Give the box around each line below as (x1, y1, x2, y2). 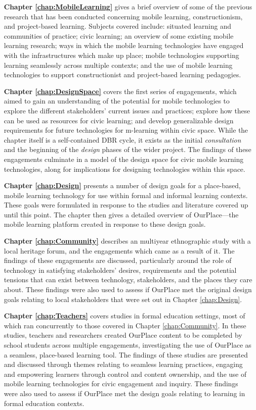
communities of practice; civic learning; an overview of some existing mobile (4, 30, 234, 41)
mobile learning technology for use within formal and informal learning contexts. (4, 190, 248, 200)
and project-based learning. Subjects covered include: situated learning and (4, 21, 231, 31)
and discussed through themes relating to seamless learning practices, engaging (4, 359, 243, 369)
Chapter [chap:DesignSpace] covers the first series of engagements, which (4, 86, 237, 96)
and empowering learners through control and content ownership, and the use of (4, 368, 247, 379)
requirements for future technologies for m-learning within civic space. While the (4, 125, 248, 135)
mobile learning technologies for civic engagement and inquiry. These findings (4, 378, 238, 389)
